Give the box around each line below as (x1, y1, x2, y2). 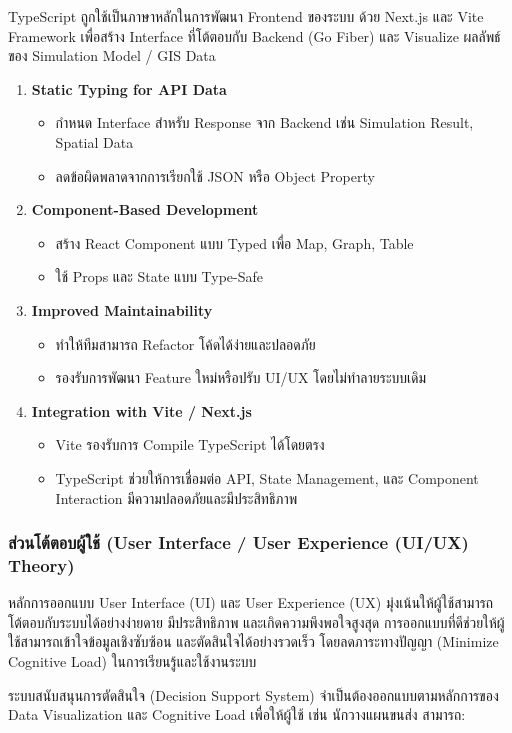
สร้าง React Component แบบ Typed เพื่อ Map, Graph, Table (55, 232, 414, 253)
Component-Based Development (31, 199, 259, 220)
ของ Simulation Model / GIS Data (8, 45, 216, 66)
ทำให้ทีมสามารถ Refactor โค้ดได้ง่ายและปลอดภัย (55, 333, 316, 354)
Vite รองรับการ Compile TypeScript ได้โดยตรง (55, 434, 325, 455)
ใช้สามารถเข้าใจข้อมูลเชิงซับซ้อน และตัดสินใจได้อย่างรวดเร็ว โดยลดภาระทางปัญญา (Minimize (8, 631, 499, 652)
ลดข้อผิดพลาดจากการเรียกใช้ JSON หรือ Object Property (55, 165, 375, 186)
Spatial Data (55, 131, 134, 152)
